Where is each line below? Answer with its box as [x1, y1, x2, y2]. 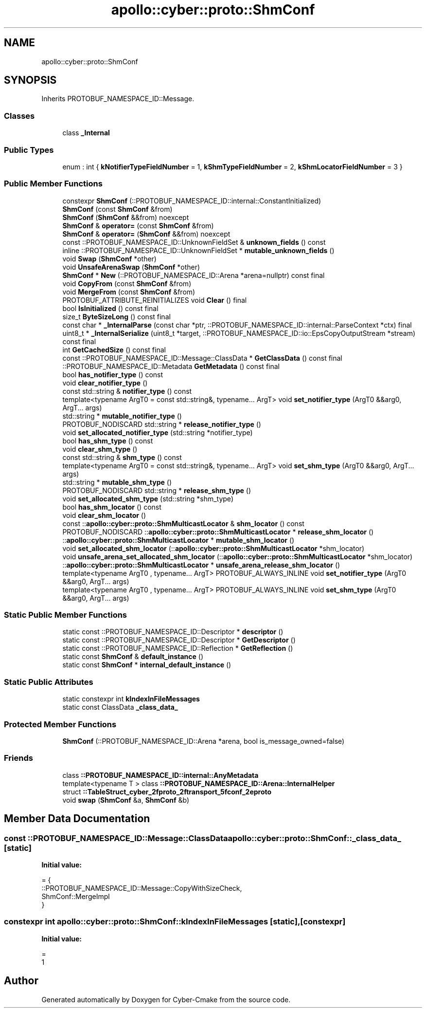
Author [4, 975, 38, 987]
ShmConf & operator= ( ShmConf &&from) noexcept [62, 229, 231, 238]
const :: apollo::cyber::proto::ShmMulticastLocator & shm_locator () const [62, 519, 304, 528]
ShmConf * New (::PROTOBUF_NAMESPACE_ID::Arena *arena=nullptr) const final [62, 271, 325, 279]
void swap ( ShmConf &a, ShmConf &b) [62, 795, 190, 804]
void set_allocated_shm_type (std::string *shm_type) [62, 494, 233, 503]
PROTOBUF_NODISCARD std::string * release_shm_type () [62, 486, 251, 495]
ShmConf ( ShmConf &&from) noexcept [62, 213, 189, 221]
